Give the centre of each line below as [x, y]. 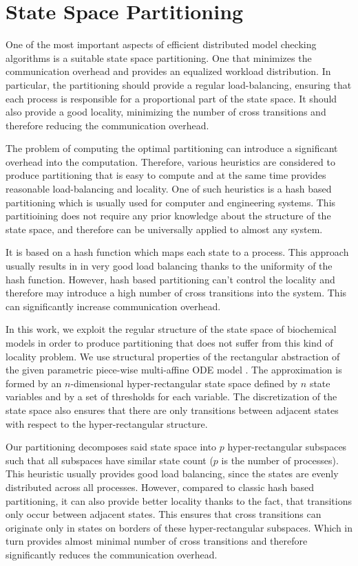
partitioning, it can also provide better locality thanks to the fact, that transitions [179, 500]
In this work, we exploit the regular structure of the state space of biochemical [171, 329]
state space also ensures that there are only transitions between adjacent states [172, 410]
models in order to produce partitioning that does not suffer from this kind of [169, 342]
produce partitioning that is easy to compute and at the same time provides [166, 175]
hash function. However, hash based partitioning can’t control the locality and [170, 279]
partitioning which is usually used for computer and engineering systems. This [171, 202]
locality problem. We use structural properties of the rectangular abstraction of [173, 356]
